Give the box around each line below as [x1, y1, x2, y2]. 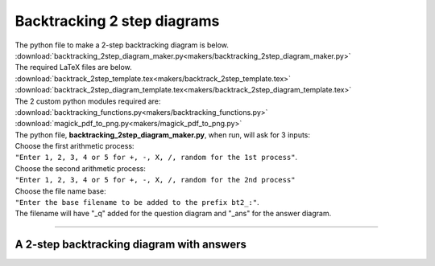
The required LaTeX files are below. [14, 63, 132, 72]
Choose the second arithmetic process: [14, 163, 147, 173]
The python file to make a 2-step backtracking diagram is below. [14, 40, 229, 50]
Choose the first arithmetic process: [14, 141, 135, 151]
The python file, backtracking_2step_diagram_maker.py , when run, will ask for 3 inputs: [14, 129, 310, 140]
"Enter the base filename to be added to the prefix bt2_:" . [14, 198, 259, 207]
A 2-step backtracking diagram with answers [14, 238, 247, 252]
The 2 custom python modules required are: [14, 96, 161, 106]
